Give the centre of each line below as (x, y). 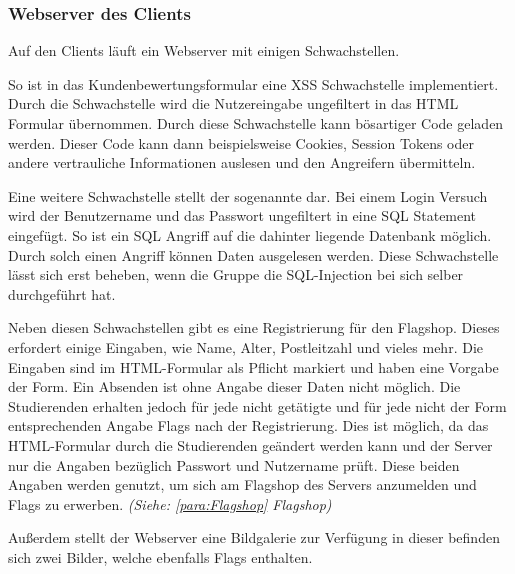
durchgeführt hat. (62, 293)
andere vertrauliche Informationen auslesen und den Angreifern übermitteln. (242, 162)
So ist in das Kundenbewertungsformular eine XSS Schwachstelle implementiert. (253, 83)
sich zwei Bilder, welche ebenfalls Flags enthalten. (160, 556)
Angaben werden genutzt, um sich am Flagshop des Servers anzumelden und (242, 484)
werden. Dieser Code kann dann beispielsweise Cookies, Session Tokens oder (241, 142)
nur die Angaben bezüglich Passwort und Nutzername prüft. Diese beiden (234, 464)
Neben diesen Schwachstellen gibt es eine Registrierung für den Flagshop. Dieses (254, 327)
